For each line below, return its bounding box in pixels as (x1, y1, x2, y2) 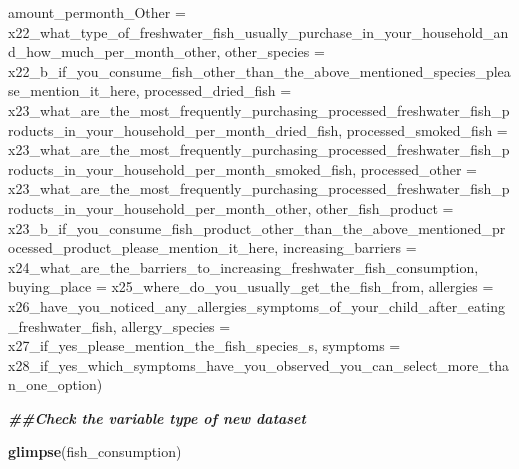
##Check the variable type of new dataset (8, 407, 306, 428)
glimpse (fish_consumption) (8, 441, 182, 462)
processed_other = (360, 158, 477, 179)
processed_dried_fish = (144, 80, 292, 101)
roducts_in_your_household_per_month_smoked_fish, (8, 158, 357, 179)
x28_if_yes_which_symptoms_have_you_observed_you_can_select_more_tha (8, 354, 509, 375)
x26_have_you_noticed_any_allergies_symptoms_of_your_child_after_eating (8, 295, 505, 316)
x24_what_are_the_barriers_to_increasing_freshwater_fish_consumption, (8, 256, 479, 277)
